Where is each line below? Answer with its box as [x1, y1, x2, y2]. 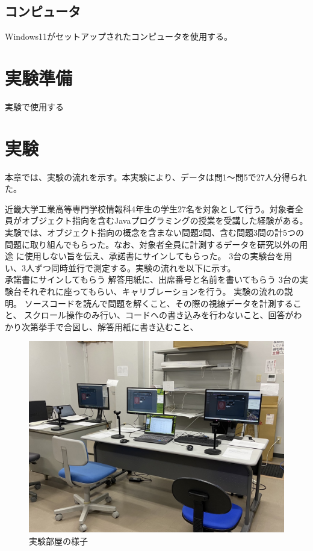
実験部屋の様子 [29, 534, 88, 547]
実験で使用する [5, 100, 64, 112]
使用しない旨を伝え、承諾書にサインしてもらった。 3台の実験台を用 [24, 250, 293, 262]
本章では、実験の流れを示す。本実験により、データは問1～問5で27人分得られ [5, 170, 307, 183]
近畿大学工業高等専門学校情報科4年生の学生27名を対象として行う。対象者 [5, 202, 295, 215]
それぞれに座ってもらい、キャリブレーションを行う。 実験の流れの [21, 285, 285, 297]
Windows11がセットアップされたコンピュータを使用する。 [5, 30, 233, 43]
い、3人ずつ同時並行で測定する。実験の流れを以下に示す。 [5, 261, 236, 274]
